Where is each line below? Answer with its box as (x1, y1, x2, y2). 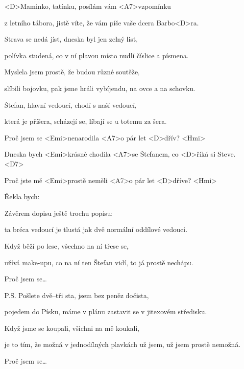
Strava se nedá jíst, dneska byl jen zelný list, (4, 34, 138, 44)
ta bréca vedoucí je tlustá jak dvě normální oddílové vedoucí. (4, 224, 188, 234)
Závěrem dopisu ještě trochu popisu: (4, 208, 113, 218)
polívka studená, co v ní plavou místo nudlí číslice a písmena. (4, 50, 189, 60)
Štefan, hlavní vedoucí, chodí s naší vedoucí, (4, 99, 137, 110)
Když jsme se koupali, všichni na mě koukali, (4, 323, 140, 333)
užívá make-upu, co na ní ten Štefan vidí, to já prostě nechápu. (4, 257, 194, 267)
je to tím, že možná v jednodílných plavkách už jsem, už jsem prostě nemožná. (4, 339, 241, 349)
